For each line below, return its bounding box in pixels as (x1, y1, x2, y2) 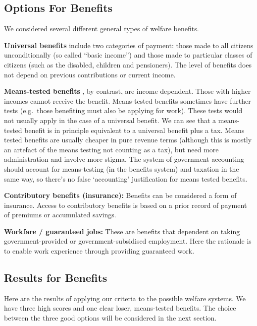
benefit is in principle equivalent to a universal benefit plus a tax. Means (24, 125, 245, 135)
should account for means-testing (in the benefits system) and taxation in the (4, 163, 239, 174)
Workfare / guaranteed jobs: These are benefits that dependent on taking (4, 226, 240, 236)
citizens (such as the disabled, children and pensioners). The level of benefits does (4, 59, 252, 69)
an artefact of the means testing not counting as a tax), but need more (4, 144, 219, 154)
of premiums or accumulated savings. (4, 209, 116, 220)
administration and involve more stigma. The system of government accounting (4, 154, 244, 164)
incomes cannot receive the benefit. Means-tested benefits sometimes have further (4, 95, 251, 106)
